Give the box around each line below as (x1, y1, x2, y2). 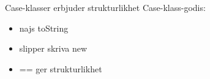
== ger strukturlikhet (19, 62, 102, 75)
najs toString (19, 21, 69, 34)
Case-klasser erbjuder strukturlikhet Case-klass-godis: (5, 1, 206, 13)
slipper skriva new (19, 42, 88, 55)
